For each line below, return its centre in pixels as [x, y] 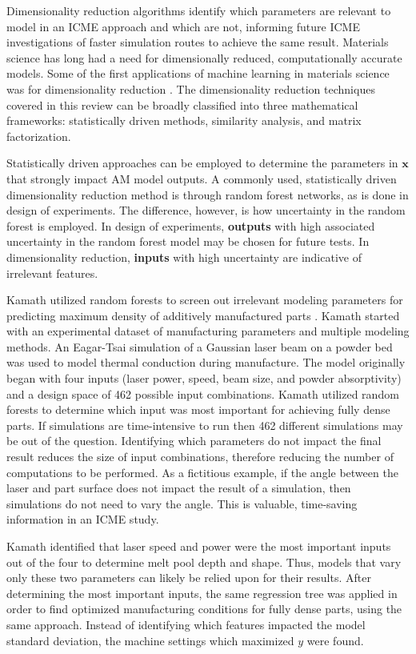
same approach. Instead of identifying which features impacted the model [186, 624]
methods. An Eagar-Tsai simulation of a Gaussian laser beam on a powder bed [200, 346]
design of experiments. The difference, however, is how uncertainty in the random [206, 210]
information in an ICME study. [83, 519]
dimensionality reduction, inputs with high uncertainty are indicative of [184, 257]
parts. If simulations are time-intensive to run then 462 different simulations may [205, 425]
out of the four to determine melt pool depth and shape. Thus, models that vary [204, 562]
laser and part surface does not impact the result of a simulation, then [179, 488]
